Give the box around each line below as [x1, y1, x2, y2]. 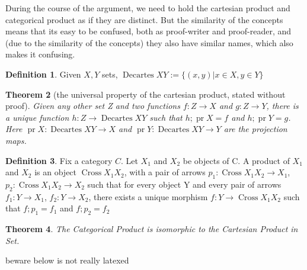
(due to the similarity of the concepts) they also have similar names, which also [5, 36, 293, 49]
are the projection [223, 123, 287, 135]
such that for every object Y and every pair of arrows [87, 178, 282, 190]
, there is [266, 99, 299, 112]
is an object [34, 166, 77, 178]
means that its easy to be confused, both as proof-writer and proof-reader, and [5, 25, 292, 37]
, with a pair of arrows [124, 166, 206, 178]
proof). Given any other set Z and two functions [5, 99, 180, 112]
